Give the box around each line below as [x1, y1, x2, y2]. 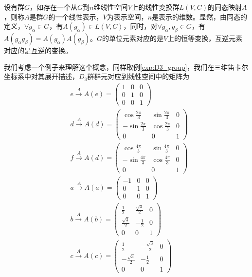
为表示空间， [107, 11, 148, 21]
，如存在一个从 [30, 2, 78, 12]
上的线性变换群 [131, 2, 180, 12]
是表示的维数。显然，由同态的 [152, 11, 248, 21]
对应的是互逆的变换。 [4, 45, 72, 55]
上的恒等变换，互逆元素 [167, 33, 243, 43]
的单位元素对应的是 [102, 33, 164, 43]
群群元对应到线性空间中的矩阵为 [87, 71, 190, 81]
